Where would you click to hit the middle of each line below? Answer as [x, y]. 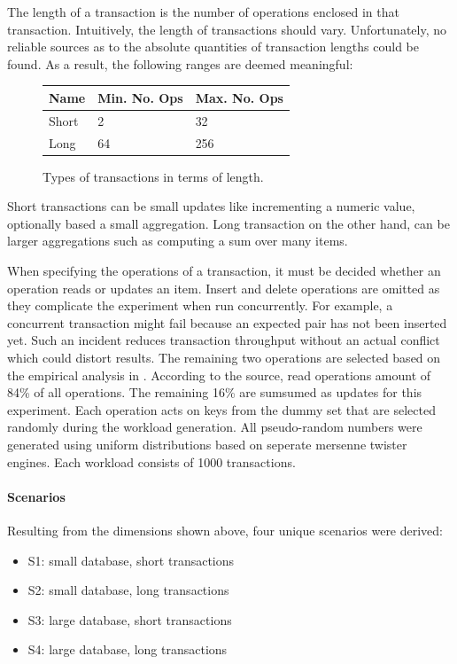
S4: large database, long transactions [128, 649]
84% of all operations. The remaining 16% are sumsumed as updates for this [215, 392]
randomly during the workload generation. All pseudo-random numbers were [215, 427]
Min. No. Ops [140, 97]
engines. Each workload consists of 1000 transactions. [151, 461]
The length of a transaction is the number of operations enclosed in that [203, 12]
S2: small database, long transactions [128, 590]
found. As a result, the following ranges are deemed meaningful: [180, 63]
